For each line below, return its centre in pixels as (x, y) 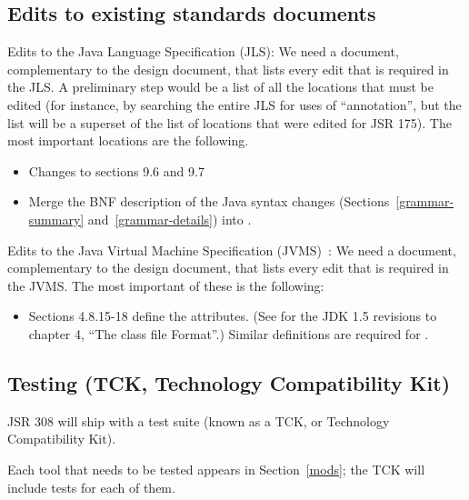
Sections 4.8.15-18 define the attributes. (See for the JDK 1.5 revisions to (233, 316)
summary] (56, 219)
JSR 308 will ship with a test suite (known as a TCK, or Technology (199, 420)
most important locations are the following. (128, 140)
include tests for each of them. (91, 487)
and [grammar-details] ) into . (170, 219)
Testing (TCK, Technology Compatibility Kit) (229, 382)
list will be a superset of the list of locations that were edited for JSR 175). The (230, 122)
